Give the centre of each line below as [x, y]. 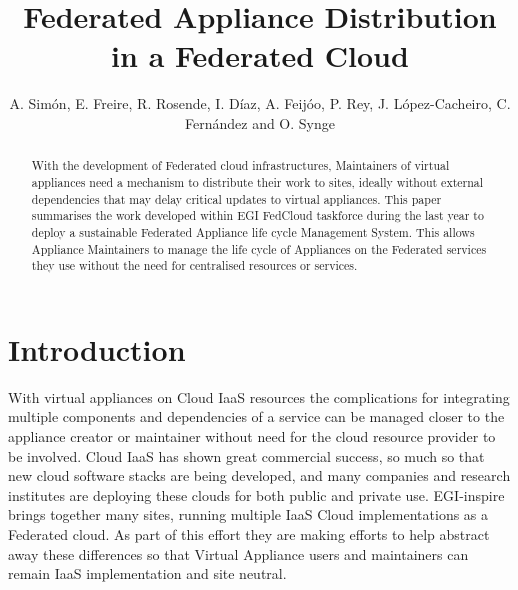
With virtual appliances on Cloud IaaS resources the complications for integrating [259, 396]
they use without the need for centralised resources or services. [194, 265]
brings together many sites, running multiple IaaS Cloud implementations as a [248, 514]
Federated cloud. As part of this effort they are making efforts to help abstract [249, 533]
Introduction [97, 348]
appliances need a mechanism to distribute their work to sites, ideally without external [257, 181]
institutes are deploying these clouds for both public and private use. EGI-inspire [256, 494]
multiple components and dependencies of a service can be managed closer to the [256, 416]
